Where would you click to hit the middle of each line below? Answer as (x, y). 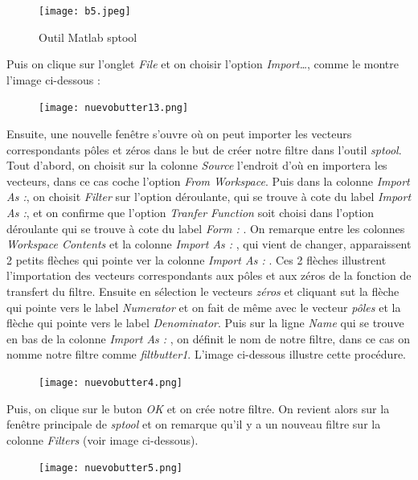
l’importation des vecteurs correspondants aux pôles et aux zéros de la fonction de (209, 275)
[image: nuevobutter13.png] (114, 108)
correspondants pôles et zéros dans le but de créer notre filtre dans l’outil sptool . (204, 149)
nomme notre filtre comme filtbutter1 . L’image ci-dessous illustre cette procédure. (207, 354)
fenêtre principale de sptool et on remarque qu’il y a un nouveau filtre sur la (194, 424)
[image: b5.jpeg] (85, 11)
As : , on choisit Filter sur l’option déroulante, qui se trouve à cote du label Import (209, 197)
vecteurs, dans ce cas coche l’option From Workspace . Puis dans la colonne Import (208, 181)
